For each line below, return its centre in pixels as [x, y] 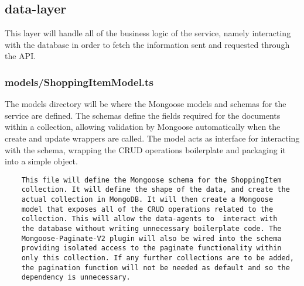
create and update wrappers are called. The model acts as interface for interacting [152, 138]
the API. [21, 56]
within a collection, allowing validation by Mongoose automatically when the [143, 127]
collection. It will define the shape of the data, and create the [156, 190]
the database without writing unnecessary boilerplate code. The [151, 229]
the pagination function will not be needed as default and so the [156, 268]
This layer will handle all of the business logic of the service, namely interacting [148, 33]
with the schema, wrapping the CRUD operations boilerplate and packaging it [145, 149]
